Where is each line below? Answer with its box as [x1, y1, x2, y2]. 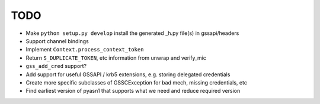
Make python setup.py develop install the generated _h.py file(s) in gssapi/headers [25, 30, 239, 37]
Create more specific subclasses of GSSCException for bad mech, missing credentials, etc [25, 79, 247, 86]
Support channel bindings [25, 37, 89, 44]
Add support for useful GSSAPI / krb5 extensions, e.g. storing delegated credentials [25, 71, 231, 78]
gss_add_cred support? [25, 63, 87, 70]
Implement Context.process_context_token [25, 46, 144, 53]
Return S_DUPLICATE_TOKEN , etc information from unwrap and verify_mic [25, 54, 207, 61]
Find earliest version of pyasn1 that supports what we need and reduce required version [25, 87, 241, 95]
